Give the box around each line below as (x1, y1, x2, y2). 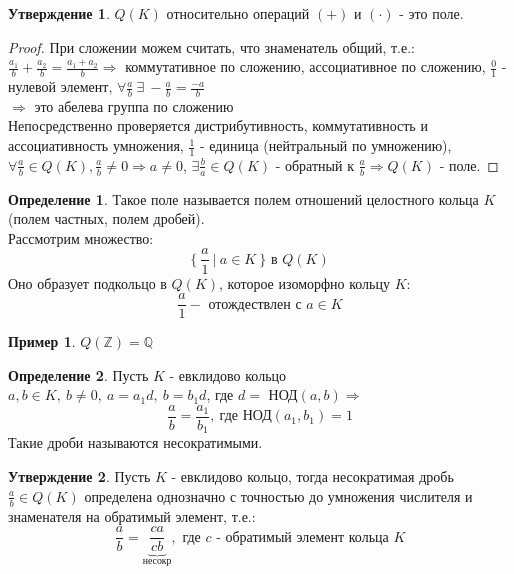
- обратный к (275, 154, 354, 175)
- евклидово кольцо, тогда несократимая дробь (171, 466, 454, 487)
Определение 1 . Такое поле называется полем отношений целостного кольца (8, 188, 479, 209)
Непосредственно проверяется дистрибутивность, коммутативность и (8, 115, 428, 136)
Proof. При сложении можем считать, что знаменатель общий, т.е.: (8, 36, 416, 57)
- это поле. (399, 3, 464, 23)
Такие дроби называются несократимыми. (8, 432, 263, 453)
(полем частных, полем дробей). (8, 208, 205, 229)
